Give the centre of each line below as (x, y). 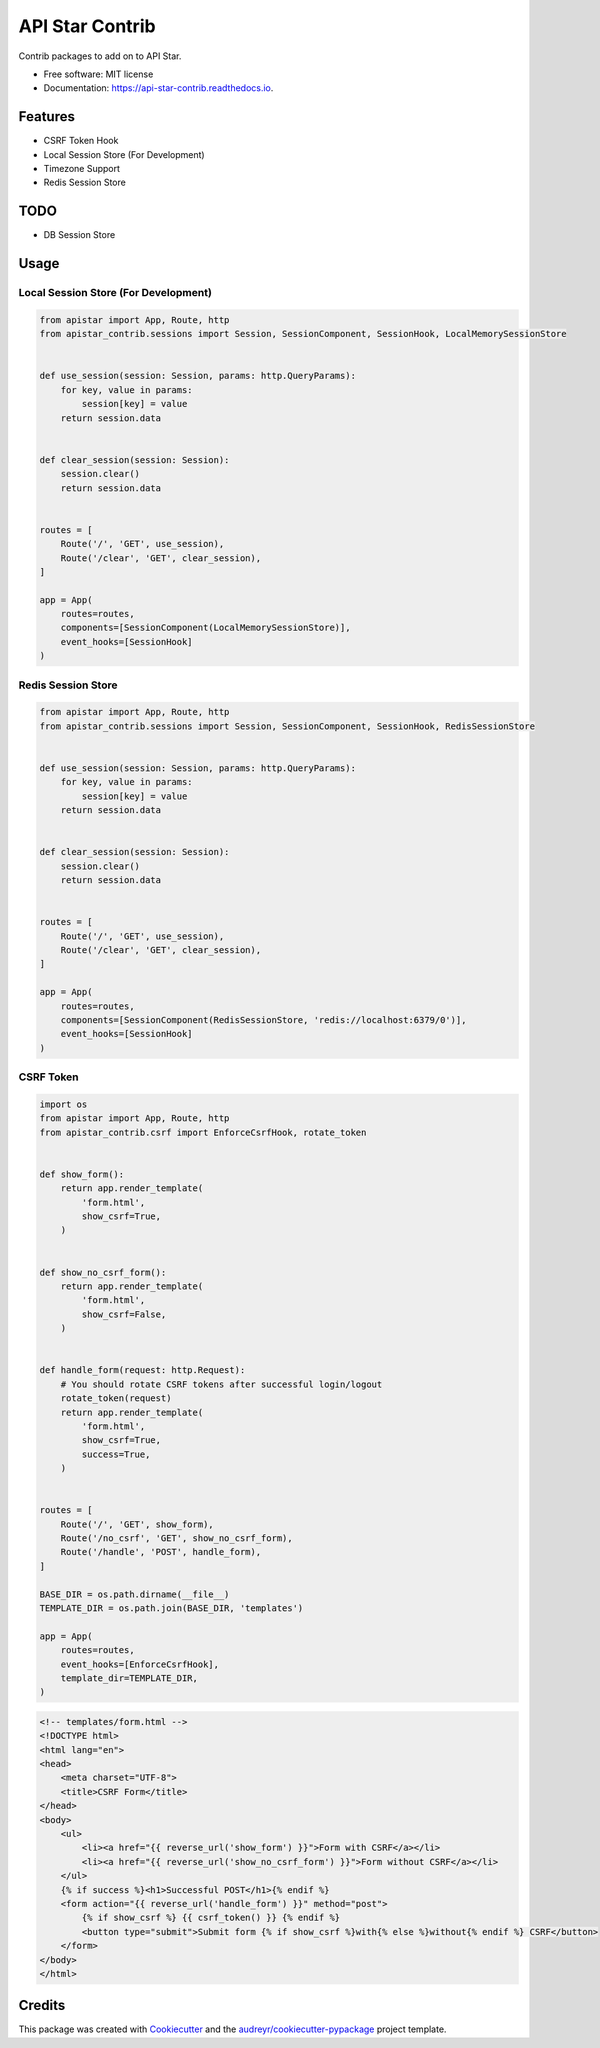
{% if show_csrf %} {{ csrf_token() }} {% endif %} (211, 1918)
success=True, (116, 1454)
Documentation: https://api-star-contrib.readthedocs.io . (158, 88)
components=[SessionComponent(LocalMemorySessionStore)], (205, 628)
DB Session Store (79, 235)
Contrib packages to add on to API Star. (100, 56)
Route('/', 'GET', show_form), (137, 1524)
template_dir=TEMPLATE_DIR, (129, 1678)
